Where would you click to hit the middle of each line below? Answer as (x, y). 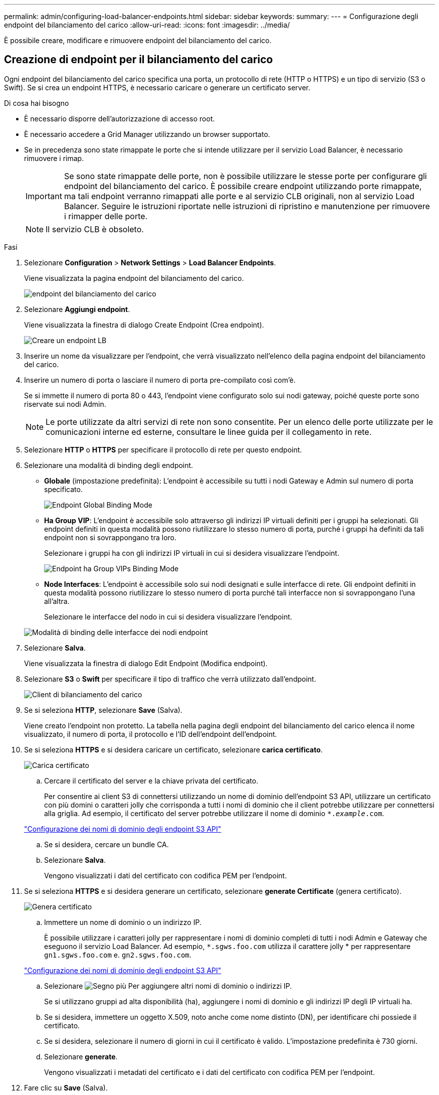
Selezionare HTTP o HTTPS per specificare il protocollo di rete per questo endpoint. (163, 449)
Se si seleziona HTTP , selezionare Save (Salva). (103, 710)
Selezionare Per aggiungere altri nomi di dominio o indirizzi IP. (168, 986)
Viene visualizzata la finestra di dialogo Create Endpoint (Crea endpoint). (144, 325)
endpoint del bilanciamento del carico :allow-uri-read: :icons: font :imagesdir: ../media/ (147, 25)
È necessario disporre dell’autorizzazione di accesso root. (120, 118)
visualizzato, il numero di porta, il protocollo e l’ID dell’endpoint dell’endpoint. (151, 734)
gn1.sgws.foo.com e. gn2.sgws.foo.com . (118, 955)
